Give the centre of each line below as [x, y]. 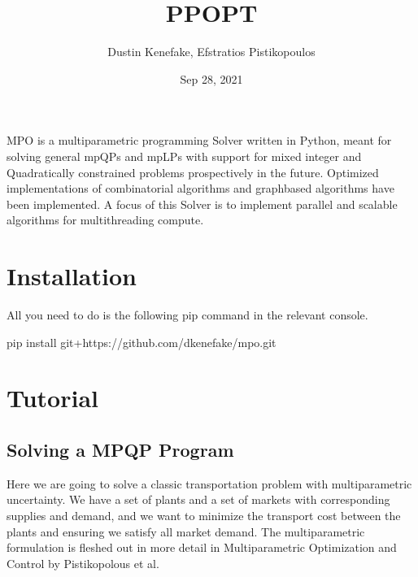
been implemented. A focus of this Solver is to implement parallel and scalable [202, 204]
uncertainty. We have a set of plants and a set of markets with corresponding [198, 499]
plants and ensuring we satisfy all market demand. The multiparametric [186, 531]
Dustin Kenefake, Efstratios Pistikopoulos [211, 52]
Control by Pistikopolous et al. [83, 563]
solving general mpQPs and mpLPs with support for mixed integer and [184, 156]
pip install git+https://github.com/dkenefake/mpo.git [142, 342]
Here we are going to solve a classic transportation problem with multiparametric [209, 483]
